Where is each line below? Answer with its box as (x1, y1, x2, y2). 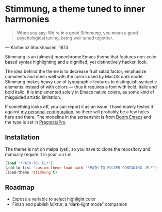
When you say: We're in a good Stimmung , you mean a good (16, 30, 138, 35)
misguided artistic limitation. (5, 94, 62, 100)
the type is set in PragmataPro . (5, 119, 67, 125)
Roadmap (5, 183, 35, 192)
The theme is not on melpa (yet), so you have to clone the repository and (5, 146, 151, 152)
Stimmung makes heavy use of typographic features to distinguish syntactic (5, 79, 157, 85)
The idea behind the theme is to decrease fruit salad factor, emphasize (5, 68, 146, 74)
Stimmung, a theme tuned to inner (5, 3, 146, 15)
